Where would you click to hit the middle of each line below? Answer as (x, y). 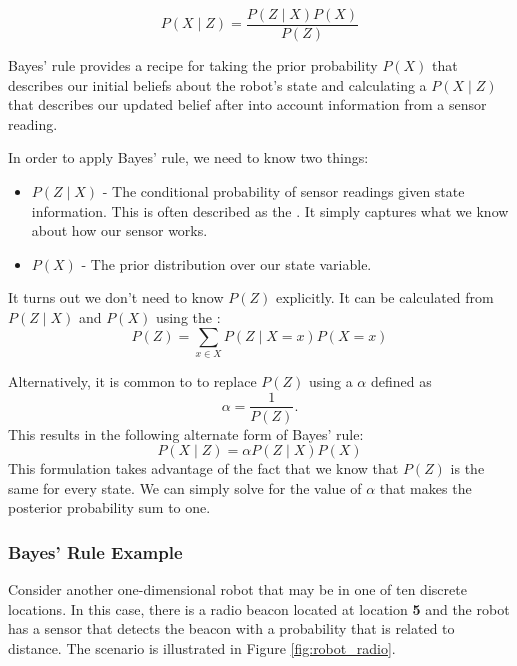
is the (467, 468)
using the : (188, 317)
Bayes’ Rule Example (95, 551)
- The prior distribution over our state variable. (226, 263)
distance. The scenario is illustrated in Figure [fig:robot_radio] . (202, 647)
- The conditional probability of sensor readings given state (283, 191)
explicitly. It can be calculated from (384, 297)
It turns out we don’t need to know (116, 297)
